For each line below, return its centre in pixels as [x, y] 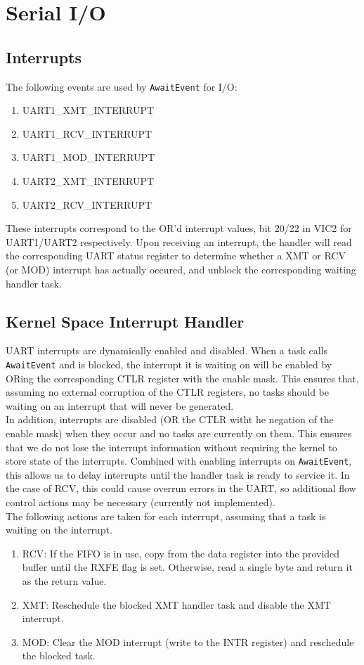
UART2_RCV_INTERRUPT [87, 204]
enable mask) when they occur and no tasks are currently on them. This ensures [179, 433]
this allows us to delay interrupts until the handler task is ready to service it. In [178, 474]
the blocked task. [59, 656]
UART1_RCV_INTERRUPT [87, 133]
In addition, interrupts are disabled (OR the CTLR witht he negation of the [170, 419]
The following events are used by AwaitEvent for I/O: [122, 86]
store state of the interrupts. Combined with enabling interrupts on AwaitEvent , [179, 461]
